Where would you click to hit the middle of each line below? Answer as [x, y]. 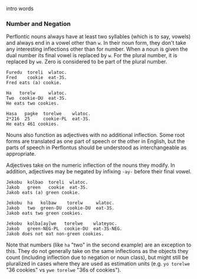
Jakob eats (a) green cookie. [43, 193]
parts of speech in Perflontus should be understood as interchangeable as [96, 147]
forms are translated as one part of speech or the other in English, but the [96, 142]
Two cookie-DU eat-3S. [37, 99]
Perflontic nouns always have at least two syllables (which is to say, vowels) [98, 37]
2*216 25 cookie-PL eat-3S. [49, 119]
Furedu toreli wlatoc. [37, 73]
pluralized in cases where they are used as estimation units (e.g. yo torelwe [98, 264]
